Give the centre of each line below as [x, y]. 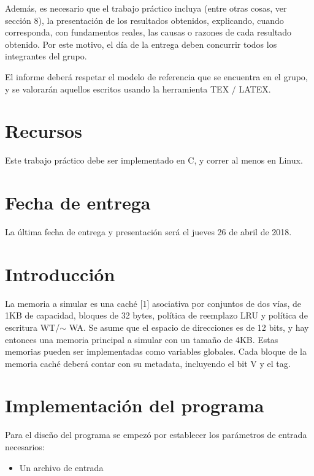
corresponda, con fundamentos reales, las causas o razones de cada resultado [148, 32]
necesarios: [25, 447]
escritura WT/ [33, 327]
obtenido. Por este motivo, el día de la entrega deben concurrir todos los [141, 44]
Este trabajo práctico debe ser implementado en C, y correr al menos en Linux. [154, 160]
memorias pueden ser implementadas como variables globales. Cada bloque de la [156, 351]
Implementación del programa [135, 405]
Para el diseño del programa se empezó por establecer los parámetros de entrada [156, 435]
